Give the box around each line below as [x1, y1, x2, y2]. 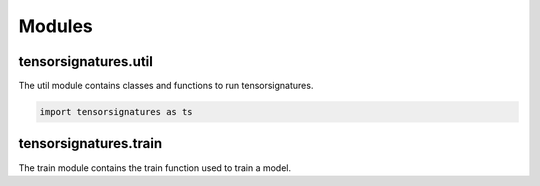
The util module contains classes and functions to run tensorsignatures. [18, 80, 314, 92]
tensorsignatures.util [18, 53, 154, 70]
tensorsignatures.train [18, 135, 163, 152]
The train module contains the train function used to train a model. [18, 161, 292, 174]
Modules [18, 15, 94, 37]
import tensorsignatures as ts [39, 106, 194, 118]
